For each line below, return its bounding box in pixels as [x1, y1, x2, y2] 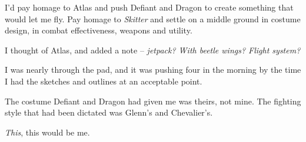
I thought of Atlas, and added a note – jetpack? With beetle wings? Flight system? [5, 43, 301, 56]
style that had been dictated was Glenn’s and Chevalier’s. [5, 106, 213, 119]
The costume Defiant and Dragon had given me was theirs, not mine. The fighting [5, 94, 301, 107]
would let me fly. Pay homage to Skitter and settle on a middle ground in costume [5, 12, 301, 25]
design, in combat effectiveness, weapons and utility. [5, 24, 192, 36]
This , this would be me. [5, 126, 90, 138]
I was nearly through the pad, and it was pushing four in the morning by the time [5, 63, 301, 76]
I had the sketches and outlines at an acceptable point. [5, 75, 202, 87]
